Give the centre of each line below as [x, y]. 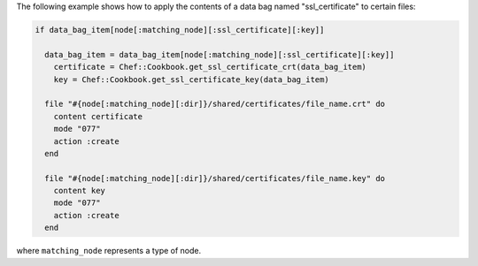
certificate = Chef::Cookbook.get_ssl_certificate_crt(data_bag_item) [210, 67]
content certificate [98, 116]
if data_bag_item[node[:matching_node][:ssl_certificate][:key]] [180, 30]
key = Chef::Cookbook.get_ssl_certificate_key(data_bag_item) [191, 79]
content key [80, 191]
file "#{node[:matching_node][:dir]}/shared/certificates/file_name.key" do [215, 178]
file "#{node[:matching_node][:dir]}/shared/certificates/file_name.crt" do [215, 104]
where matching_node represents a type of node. [109, 251]
